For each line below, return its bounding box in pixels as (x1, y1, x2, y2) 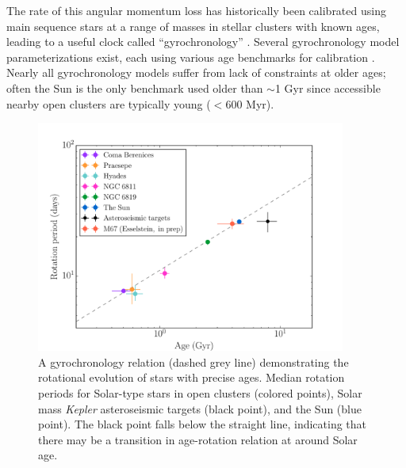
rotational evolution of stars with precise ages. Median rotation (38, 369, 345, 386)
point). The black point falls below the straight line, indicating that (38, 416, 367, 432)
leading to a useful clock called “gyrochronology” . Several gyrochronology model (6, 33, 400, 50)
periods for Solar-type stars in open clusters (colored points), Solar (38, 384, 362, 401)
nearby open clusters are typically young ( (6, 95, 211, 112)
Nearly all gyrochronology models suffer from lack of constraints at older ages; (6, 64, 386, 81)
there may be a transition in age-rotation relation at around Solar (38, 431, 358, 447)
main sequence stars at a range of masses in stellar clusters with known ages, (6, 17, 380, 34)
